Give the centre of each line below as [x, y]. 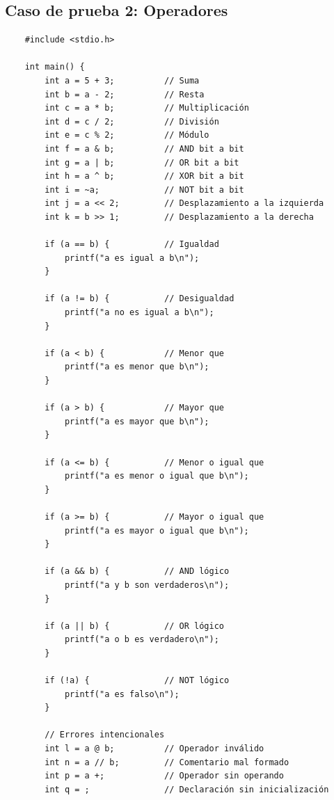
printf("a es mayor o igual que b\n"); [157, 530]
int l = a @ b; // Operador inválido [154, 749]
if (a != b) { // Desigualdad [140, 299]
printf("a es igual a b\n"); [132, 258]
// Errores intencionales [105, 735]
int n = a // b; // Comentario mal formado [167, 762]
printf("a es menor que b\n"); [137, 367]
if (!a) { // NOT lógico [137, 681]
